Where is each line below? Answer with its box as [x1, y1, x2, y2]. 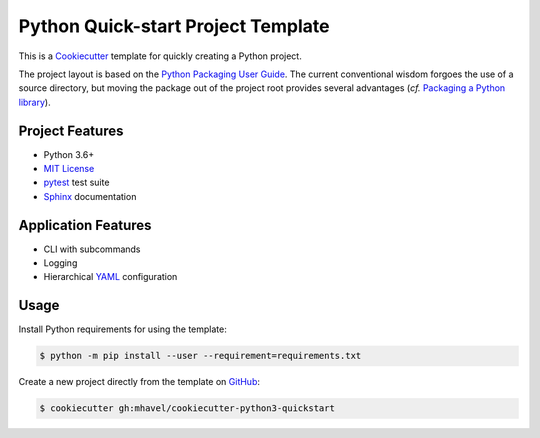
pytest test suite [43, 176, 110, 189]
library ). [18, 96, 51, 108]
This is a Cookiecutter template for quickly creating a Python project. [18, 50, 302, 62]
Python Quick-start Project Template [18, 15, 330, 37]
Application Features [18, 216, 152, 234]
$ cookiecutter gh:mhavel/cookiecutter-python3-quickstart [39, 403, 335, 414]
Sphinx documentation [43, 190, 137, 202]
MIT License [43, 163, 95, 175]
